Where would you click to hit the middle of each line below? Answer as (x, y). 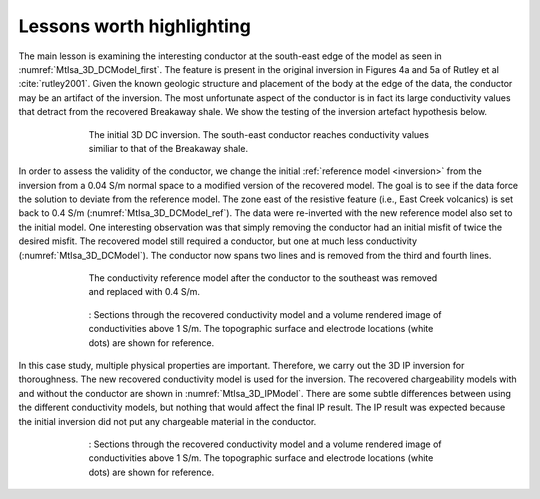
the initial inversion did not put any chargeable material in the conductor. (167, 421)
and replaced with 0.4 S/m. (144, 292)
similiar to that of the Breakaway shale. (168, 148)
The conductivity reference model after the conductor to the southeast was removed (263, 278)
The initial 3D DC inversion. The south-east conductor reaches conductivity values (259, 134)
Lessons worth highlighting (135, 26)
